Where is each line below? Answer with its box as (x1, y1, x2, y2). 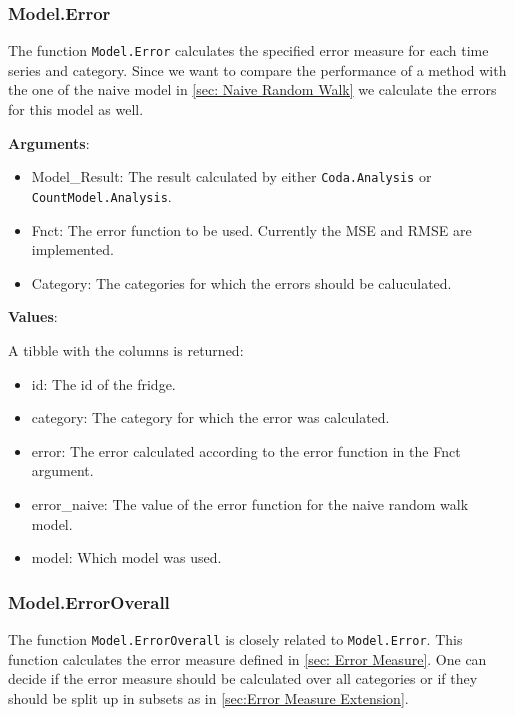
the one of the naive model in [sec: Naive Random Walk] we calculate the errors (8, 79, 497, 100)
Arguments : (8, 132, 90, 153)
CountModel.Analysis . (31, 185, 172, 206)
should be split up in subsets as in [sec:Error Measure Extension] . (8, 687, 409, 708)
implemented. (31, 239, 114, 260)
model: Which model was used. (31, 547, 222, 568)
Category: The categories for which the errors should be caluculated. (31, 272, 452, 293)
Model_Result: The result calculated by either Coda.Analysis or (31, 166, 432, 187)
